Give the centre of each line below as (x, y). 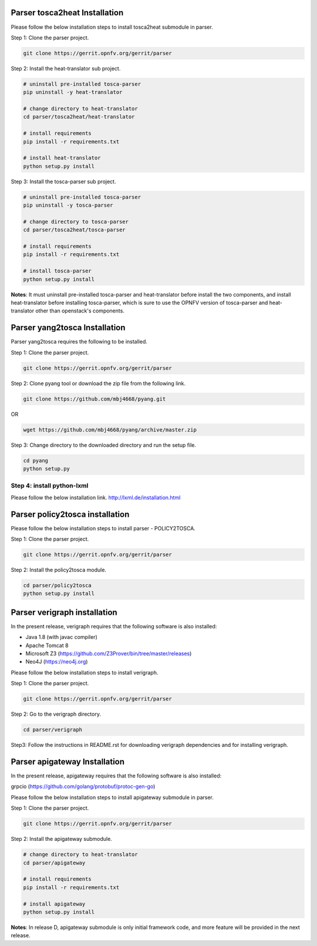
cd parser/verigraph (53, 730)
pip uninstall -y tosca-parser (68, 205)
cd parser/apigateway (54, 863)
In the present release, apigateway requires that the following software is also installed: (116, 776)
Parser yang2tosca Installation (68, 328)
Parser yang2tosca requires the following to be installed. (79, 342)
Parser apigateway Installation (68, 761)
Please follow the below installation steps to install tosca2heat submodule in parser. (112, 27)
